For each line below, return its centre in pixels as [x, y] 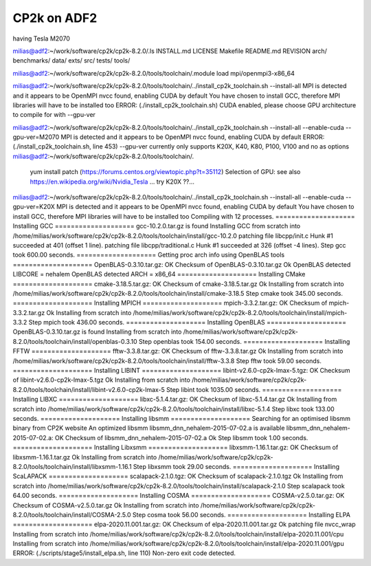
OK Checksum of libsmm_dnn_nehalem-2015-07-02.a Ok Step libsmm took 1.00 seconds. [181, 437]
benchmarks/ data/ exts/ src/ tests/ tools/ [71, 61]
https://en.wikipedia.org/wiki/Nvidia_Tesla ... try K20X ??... [112, 182]
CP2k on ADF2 [55, 18]
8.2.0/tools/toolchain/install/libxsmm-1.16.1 [72, 466]
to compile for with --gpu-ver [54, 115]
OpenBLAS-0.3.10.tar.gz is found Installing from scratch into [97, 332]
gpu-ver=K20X [34, 207]
